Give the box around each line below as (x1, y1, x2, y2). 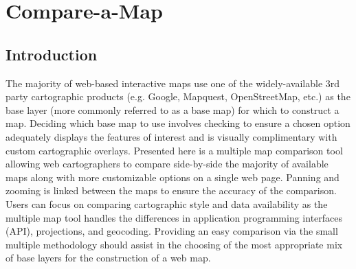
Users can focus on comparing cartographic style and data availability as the (5, 196, 328, 211)
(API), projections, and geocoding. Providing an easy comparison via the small (5, 224, 338, 238)
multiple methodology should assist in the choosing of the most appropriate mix (5, 237, 343, 251)
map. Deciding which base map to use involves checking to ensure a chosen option (5, 116, 351, 130)
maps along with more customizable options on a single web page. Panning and (5, 169, 340, 184)
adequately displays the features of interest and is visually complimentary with (5, 129, 337, 143)
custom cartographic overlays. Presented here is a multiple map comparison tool (5, 143, 343, 157)
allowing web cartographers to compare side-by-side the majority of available (5, 156, 329, 171)
